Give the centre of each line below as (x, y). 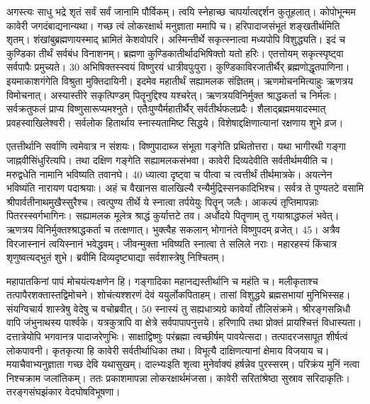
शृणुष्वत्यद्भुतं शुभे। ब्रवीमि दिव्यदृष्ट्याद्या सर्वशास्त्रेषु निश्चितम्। (116, 257)
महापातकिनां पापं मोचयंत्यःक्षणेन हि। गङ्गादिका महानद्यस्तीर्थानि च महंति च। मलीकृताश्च (162, 281)
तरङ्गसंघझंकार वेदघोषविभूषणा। (63, 392)
